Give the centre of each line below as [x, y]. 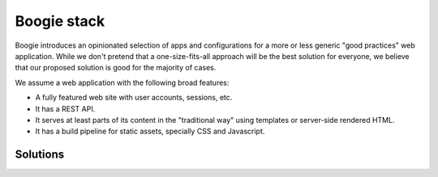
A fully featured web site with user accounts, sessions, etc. [134, 98]
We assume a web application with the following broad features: [122, 82]
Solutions [40, 155]
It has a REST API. [65, 108]
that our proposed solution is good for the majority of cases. [116, 68]
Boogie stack [60, 21]
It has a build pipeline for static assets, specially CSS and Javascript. [150, 131]
